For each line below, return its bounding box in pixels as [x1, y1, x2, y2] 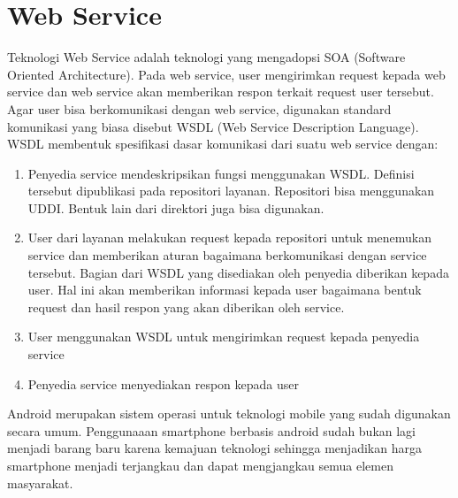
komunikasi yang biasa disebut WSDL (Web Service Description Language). [7, 117, 419, 135]
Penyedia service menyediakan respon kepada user [27, 374, 299, 393]
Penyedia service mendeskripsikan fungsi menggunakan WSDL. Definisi [27, 164, 415, 182]
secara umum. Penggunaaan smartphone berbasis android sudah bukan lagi [7, 421, 416, 440]
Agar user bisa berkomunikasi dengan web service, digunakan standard [7, 99, 392, 118]
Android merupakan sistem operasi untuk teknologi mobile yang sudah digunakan [7, 404, 451, 423]
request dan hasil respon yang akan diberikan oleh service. [27, 297, 345, 316]
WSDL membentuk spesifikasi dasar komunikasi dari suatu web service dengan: [7, 134, 439, 153]
